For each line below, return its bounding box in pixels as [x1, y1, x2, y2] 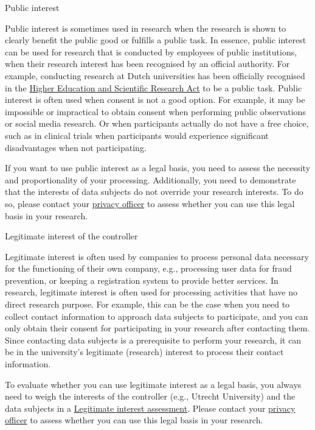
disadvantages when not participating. [5, 141, 147, 153]
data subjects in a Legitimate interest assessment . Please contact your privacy [5, 401, 296, 414]
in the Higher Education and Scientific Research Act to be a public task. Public [5, 81, 302, 94]
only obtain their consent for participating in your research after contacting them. [5, 322, 310, 334]
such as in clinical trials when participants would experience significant [5, 129, 269, 141]
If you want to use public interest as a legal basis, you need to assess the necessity [5, 161, 311, 174]
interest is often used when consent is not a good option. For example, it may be [5, 93, 305, 106]
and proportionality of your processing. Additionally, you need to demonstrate [5, 173, 296, 186]
